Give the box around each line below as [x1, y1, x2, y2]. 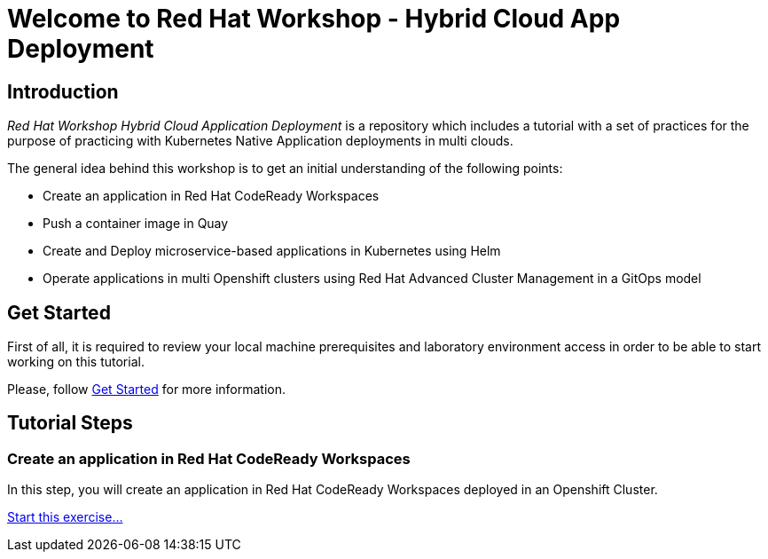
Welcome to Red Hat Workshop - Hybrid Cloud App [7, 4, 621, 34]
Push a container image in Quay [43, 216, 229, 232]
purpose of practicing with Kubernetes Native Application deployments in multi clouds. [7, 133, 513, 149]
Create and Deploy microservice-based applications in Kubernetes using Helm [43, 243, 501, 259]
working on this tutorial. [7, 354, 145, 370]
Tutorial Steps [7, 412, 133, 435]
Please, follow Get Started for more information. [7, 382, 286, 398]
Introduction [7, 80, 119, 103]
